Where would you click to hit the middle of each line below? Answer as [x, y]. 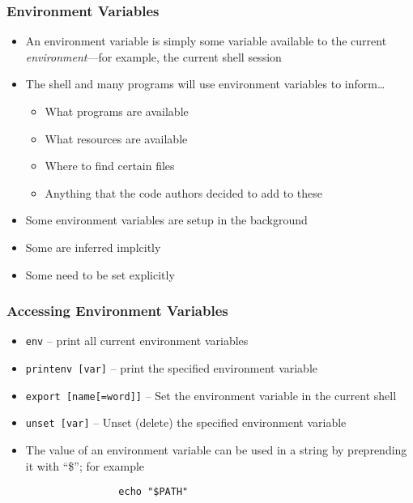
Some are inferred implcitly [93, 247]
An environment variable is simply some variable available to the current [206, 41]
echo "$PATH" [153, 492]
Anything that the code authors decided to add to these [184, 192]
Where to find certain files [110, 166]
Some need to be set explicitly [100, 274]
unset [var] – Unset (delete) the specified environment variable [186, 422]
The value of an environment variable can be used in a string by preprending [216, 450]
